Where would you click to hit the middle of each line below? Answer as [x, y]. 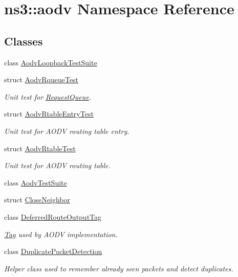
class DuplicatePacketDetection [53, 251]
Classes [24, 41]
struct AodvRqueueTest [41, 79]
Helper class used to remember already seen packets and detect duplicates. [119, 268]
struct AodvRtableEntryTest [49, 114]
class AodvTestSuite [36, 182]
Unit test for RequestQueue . [48, 96]
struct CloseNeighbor [37, 200]
